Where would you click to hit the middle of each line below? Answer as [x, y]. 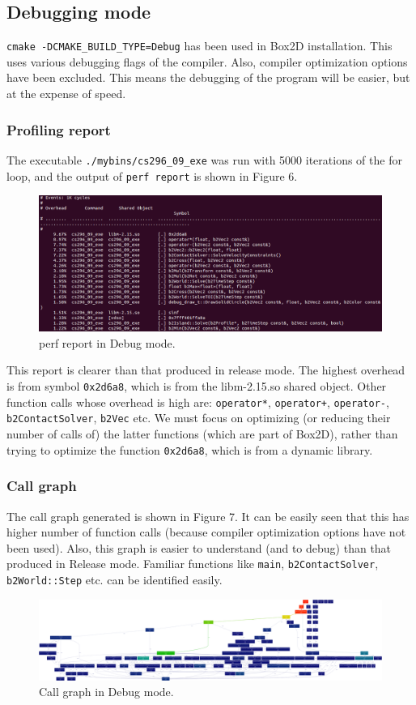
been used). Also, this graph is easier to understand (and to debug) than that [199, 547]
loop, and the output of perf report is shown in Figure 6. [152, 175]
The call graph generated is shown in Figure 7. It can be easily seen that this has [208, 516]
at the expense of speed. [66, 94]
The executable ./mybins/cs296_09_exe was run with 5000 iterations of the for [204, 159]
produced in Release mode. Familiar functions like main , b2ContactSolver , [193, 564]
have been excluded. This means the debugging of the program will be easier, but [208, 77]
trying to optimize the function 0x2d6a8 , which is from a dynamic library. [190, 449]
